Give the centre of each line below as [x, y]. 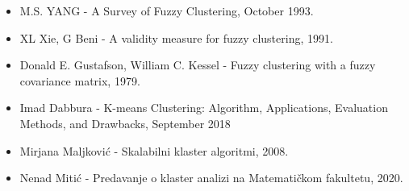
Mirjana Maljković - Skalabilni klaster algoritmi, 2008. [154, 150]
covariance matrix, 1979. [80, 80]
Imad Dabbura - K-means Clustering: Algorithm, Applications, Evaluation [204, 108]
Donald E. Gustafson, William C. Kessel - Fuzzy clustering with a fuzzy [198, 65]
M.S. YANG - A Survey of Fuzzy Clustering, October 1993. [167, 10]
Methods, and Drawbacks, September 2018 [125, 123]
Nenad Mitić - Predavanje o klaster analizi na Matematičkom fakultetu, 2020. [211, 178]
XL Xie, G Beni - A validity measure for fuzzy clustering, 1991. [176, 37]
